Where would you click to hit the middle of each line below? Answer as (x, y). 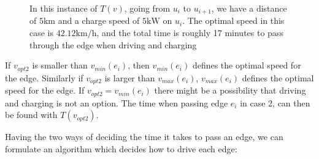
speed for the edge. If (45, 90)
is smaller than (60, 65)
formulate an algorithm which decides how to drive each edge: (121, 148)
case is (42, 33)
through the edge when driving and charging (113, 44)
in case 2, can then (275, 102)
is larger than (130, 77)
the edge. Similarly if (44, 77)
